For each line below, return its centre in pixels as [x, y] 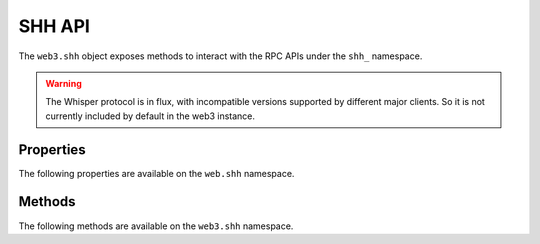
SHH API [54, 26]
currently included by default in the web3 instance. [150, 116]
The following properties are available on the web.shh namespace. [156, 173]
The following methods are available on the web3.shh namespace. [156, 226]
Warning [63, 83]
